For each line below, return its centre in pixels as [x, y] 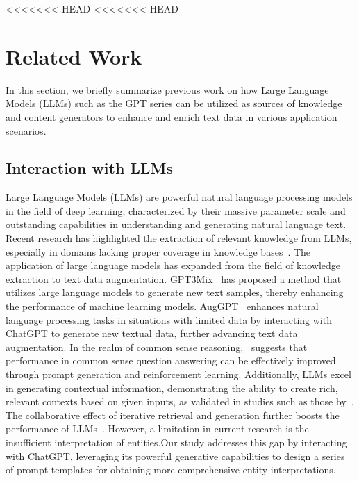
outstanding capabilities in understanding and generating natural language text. [176, 224]
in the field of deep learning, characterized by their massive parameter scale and [176, 210]
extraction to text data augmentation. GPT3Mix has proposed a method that [174, 278]
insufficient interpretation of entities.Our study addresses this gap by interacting [176, 442]
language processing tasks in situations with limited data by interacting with [169, 319]
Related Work [74, 56]
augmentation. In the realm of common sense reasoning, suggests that [157, 347]
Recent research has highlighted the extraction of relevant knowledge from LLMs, [179, 238]
